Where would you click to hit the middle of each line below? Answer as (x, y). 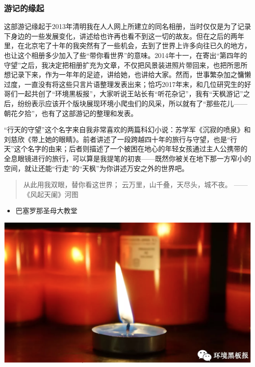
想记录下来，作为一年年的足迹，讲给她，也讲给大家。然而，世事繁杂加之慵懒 (127, 74)
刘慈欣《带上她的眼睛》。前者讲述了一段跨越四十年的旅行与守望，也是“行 (121, 139)
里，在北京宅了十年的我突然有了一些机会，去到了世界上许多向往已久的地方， (127, 45)
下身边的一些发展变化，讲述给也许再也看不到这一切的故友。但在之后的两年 (124, 36)
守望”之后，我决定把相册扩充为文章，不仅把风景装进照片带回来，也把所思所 (126, 65)
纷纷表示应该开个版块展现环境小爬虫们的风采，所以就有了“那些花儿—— (132, 103)
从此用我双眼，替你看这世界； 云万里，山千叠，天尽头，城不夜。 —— (136, 184)
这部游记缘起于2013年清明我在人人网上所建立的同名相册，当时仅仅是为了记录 (127, 26)
